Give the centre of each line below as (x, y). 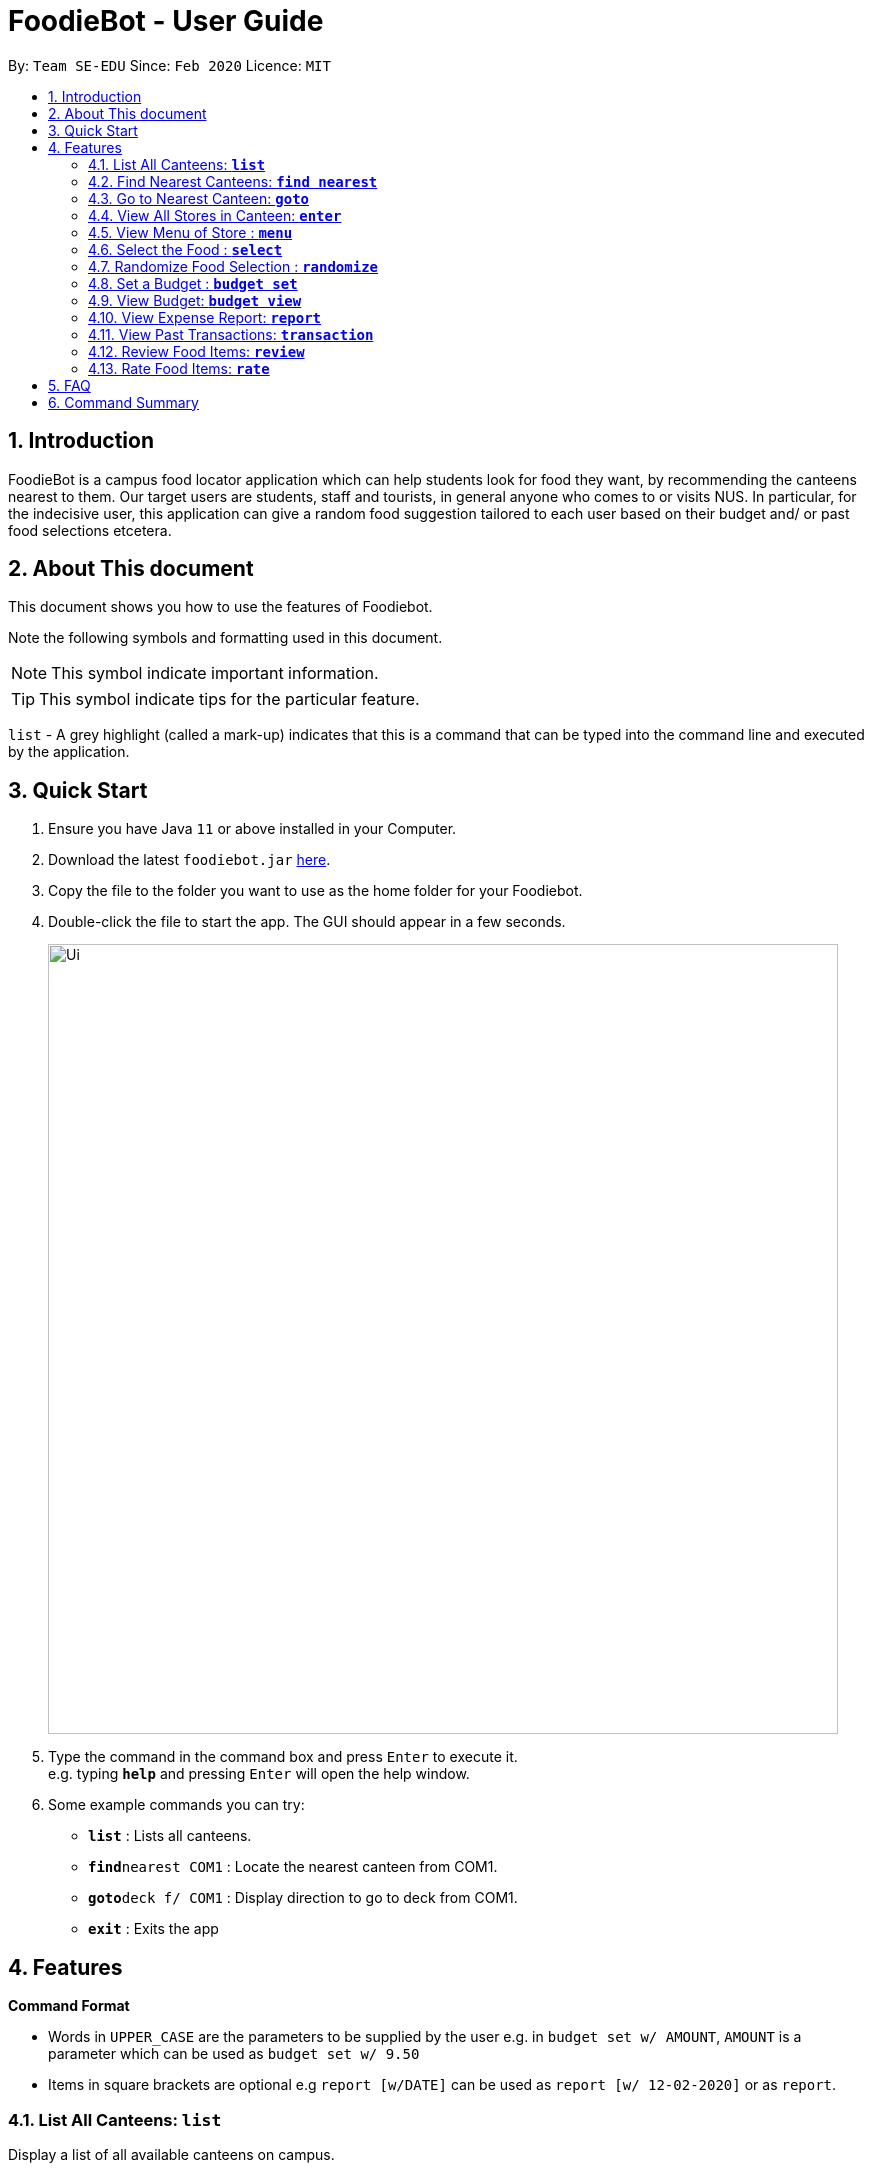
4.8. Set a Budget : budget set (193, 283)
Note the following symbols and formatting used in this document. (225, 638)
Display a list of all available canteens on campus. (171, 2154)
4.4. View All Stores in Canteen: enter (215, 215)
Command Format (69, 2006)
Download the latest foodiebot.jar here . (189, 860)
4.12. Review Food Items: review (196, 351)
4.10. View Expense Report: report (204, 317)
